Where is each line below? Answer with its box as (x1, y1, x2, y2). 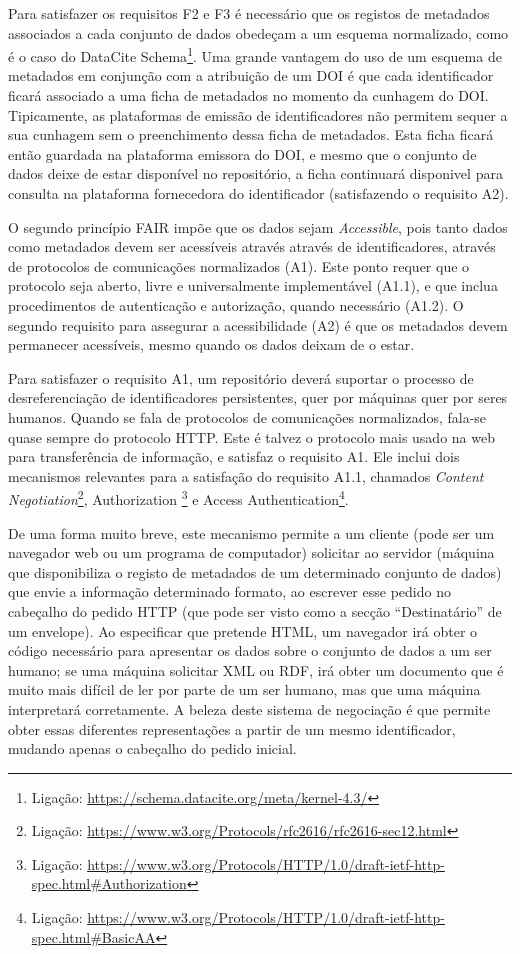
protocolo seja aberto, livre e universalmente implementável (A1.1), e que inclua (8, 275, 498, 296)
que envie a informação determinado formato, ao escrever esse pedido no (8, 581, 451, 602)
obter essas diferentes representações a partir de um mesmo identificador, (8, 718, 456, 739)
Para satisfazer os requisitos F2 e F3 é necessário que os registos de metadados (8, 3, 490, 23)
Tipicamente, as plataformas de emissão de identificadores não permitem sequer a (8, 104, 508, 125)
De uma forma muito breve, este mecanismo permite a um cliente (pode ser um (8, 522, 495, 543)
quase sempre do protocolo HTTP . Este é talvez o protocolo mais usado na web (8, 426, 495, 447)
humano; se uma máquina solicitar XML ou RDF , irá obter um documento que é (8, 659, 504, 680)
